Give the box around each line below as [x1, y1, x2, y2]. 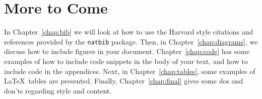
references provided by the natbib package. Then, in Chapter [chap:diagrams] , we [4, 36, 258, 46]
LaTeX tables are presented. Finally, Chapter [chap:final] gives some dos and [4, 75, 243, 86]
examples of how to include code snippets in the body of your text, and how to [4, 55, 248, 66]
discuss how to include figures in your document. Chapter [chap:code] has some [4, 46, 250, 56]
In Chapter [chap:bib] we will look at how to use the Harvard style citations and [4, 26, 253, 37]
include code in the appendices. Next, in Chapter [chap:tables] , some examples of [4, 65, 255, 76]
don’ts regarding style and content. [4, 85, 112, 95]
